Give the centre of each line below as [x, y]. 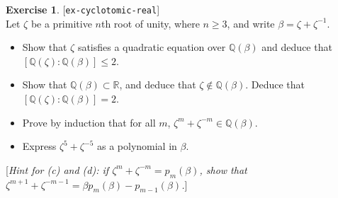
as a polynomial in [137, 146]
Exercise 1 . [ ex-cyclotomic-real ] [83, 9]
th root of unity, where [150, 23]
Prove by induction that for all [89, 122]
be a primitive [61, 23]
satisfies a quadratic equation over [152, 47]
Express [39, 146]
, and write [251, 23]
